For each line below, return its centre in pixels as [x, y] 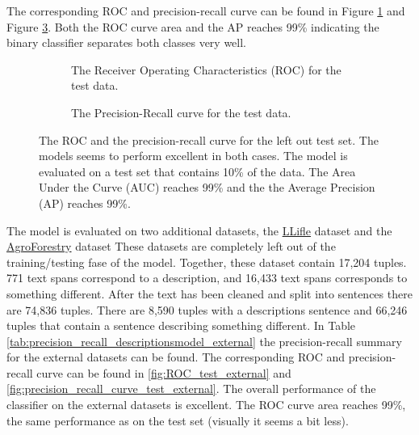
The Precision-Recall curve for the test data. [181, 112]
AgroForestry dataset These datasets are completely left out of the [171, 246]
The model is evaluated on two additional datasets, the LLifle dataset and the [199, 230]
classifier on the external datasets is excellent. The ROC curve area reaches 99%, [206, 405]
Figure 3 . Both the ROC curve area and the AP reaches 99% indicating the [193, 26]
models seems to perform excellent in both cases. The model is [193, 156]
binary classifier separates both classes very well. [126, 42]
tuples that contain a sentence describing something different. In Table [181, 325]
